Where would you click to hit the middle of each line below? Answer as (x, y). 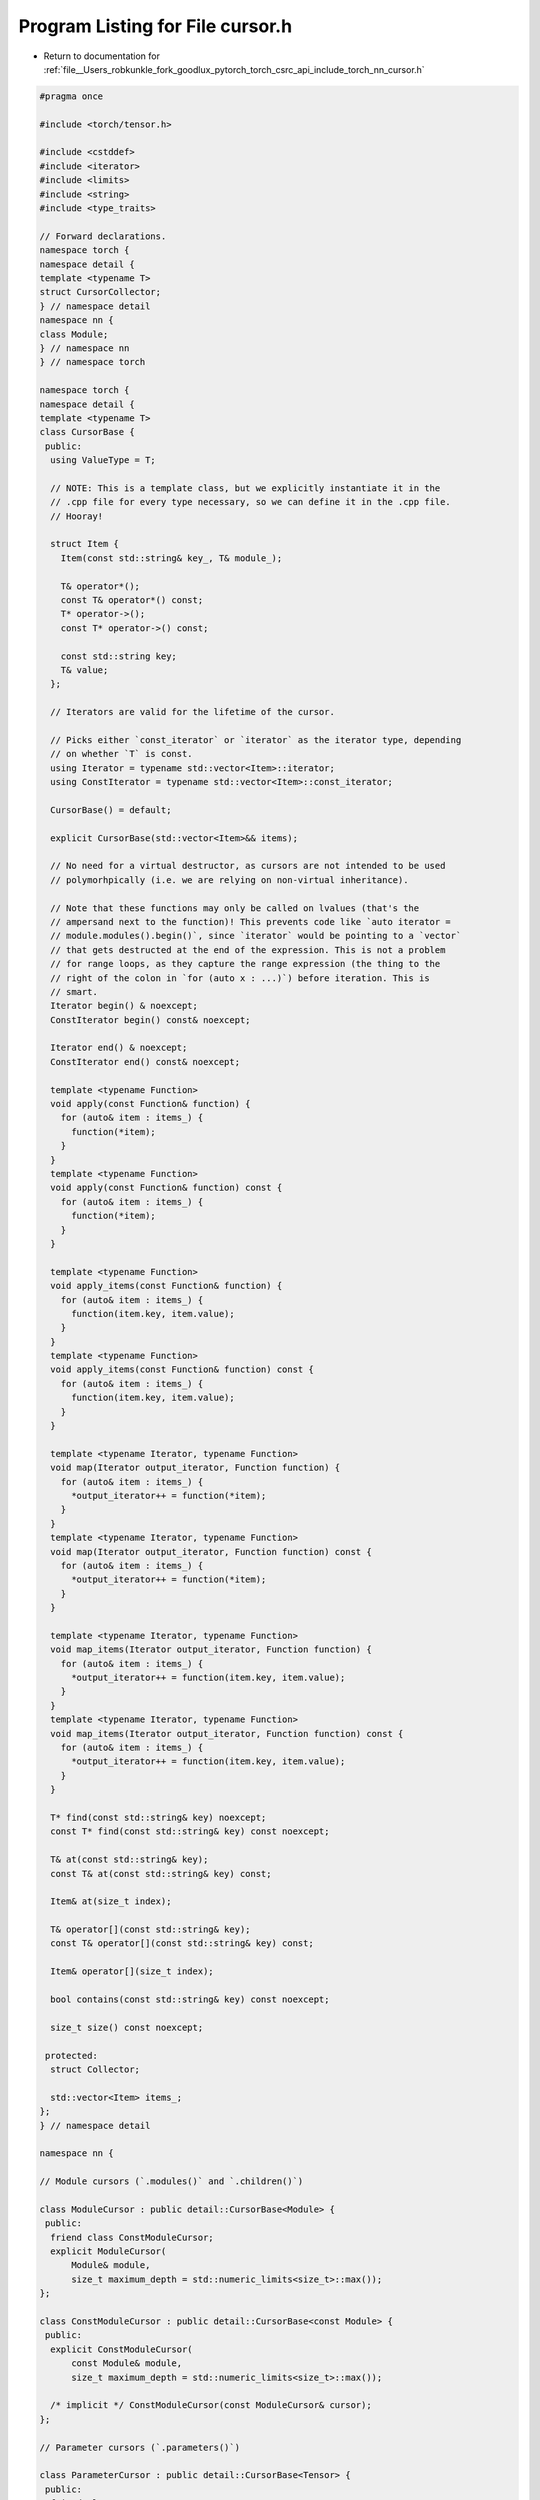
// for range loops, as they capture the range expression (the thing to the (245, 964)
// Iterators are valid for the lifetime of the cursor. (192, 712)
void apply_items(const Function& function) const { (182, 1369)
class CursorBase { (87, 432)
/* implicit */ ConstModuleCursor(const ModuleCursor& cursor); (211, 2405)
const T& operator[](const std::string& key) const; (182, 1943)
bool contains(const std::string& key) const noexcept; (190, 1999)
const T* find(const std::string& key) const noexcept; (190, 1831)
